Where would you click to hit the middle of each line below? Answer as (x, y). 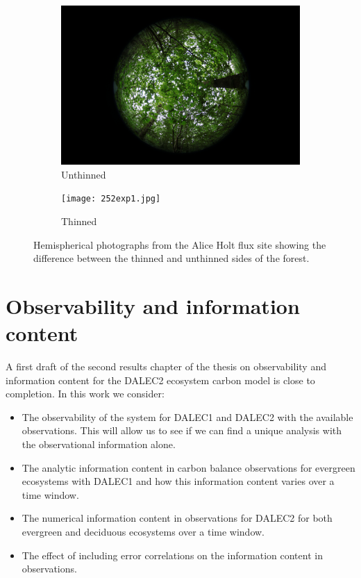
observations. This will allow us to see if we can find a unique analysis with (182, 430)
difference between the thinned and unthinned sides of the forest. (171, 258)
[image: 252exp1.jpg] (111, 199)
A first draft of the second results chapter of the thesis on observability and (166, 366)
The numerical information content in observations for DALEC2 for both (177, 518)
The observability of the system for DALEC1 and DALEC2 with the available (187, 416)
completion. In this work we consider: (85, 394)
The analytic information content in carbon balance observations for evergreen (188, 467)
